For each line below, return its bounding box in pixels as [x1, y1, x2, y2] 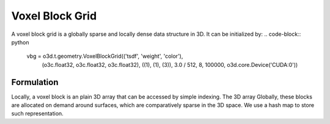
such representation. [11, 110, 64, 117]
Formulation [11, 77, 59, 88]
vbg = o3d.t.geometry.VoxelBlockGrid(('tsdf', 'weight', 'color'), [26, 52, 183, 60]
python [11, 38, 29, 46]
